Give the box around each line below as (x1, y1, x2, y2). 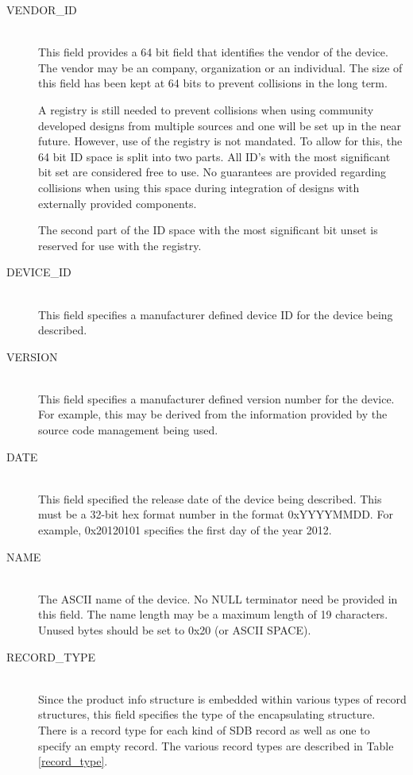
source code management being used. (38, 422, 218, 438)
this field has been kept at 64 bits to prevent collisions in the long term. (38, 75, 388, 91)
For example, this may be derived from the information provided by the (38, 406, 388, 422)
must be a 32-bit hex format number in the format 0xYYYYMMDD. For (38, 506, 393, 522)
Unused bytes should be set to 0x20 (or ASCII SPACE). (38, 622, 311, 638)
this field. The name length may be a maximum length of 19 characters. (38, 606, 388, 623)
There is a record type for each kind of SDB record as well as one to (38, 721, 370, 738)
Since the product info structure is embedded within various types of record (38, 690, 407, 707)
